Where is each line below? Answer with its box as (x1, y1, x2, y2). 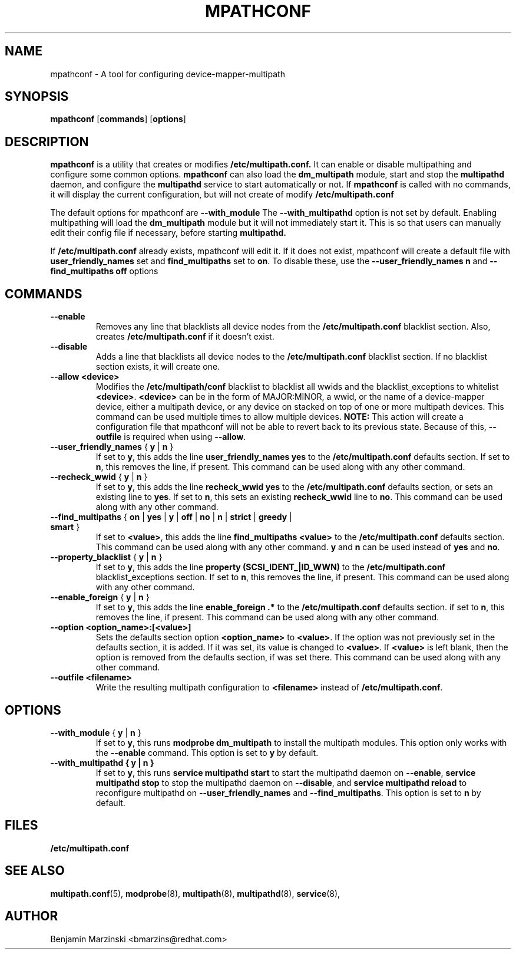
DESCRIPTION (5, 134, 89, 149)
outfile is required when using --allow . (95, 432, 246, 442)
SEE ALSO (5, 863, 65, 879)
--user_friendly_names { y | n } (50, 442, 174, 452)
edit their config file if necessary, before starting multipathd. (50, 228, 287, 238)
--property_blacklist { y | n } (50, 552, 163, 562)
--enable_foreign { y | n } (50, 592, 150, 603)
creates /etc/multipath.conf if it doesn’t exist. (95, 331, 274, 342)
